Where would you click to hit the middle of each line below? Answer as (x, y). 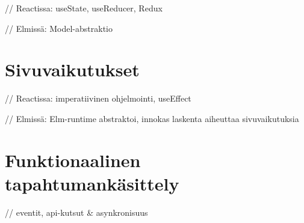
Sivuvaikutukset (72, 69)
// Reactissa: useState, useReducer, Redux (84, 8)
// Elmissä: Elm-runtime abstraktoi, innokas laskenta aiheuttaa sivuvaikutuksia (152, 118)
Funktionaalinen (73, 160)
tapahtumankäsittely (92, 183)
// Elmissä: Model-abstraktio (59, 28)
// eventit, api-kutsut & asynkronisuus (76, 212)
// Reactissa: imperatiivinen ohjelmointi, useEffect (98, 98)
